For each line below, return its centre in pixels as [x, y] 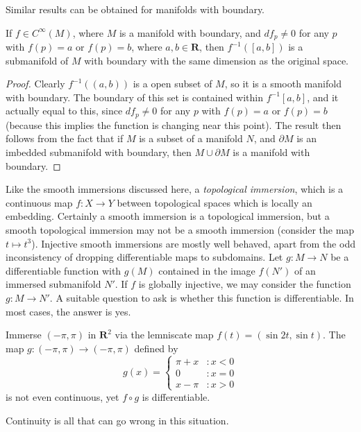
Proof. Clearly [35, 84]
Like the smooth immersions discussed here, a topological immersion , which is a [175, 189]
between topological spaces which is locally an [215, 202]
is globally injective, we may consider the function [245, 284]
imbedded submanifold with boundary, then [99, 152]
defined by [156, 348]
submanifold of [37, 60]
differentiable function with [64, 270]
